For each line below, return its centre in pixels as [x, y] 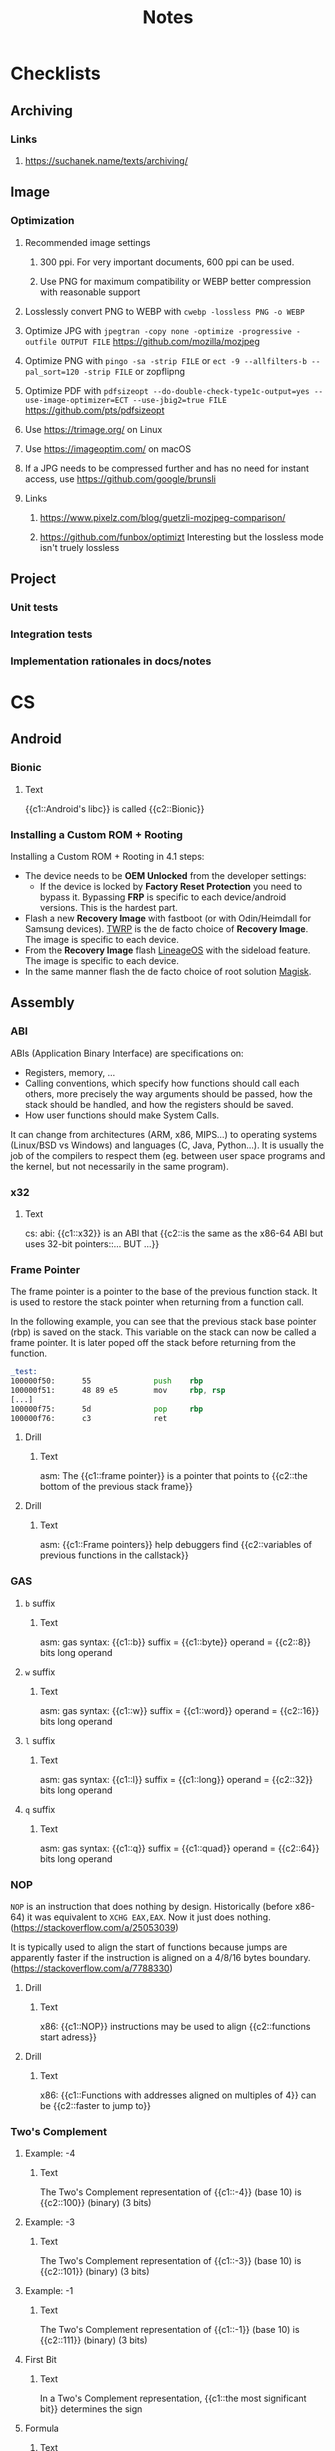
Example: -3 [50, 2222]
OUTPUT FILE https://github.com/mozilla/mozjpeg [160, 341]
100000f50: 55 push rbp [106, 1381]
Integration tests [51, 634]
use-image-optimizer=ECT [76, 400]
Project [33, 578]
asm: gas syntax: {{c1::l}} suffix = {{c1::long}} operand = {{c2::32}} [176, 1779]
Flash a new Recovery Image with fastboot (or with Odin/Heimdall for [168, 918]
